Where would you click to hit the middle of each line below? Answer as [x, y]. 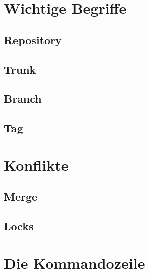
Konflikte [36, 165]
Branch [23, 99]
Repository [33, 40]
